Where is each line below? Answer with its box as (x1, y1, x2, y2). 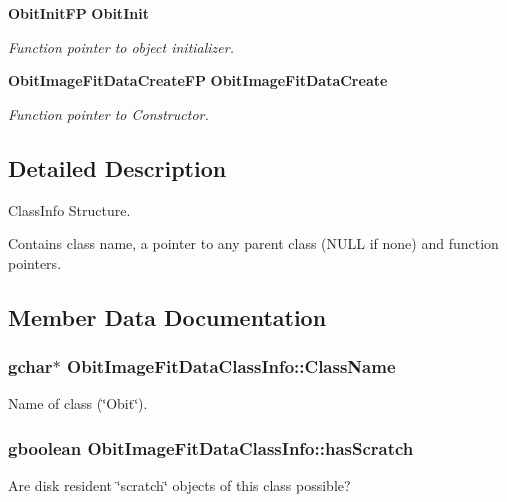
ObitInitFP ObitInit (8, 3, 149, 23)
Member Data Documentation (8, 301, 327, 332)
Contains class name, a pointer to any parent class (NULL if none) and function (8, 233, 499, 254)
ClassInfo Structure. (8, 199, 131, 220)
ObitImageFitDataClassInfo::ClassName (67, 354, 396, 379)
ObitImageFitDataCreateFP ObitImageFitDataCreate (8, 70, 388, 91)
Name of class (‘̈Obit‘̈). (8, 393, 148, 414)
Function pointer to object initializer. (8, 36, 234, 57)
